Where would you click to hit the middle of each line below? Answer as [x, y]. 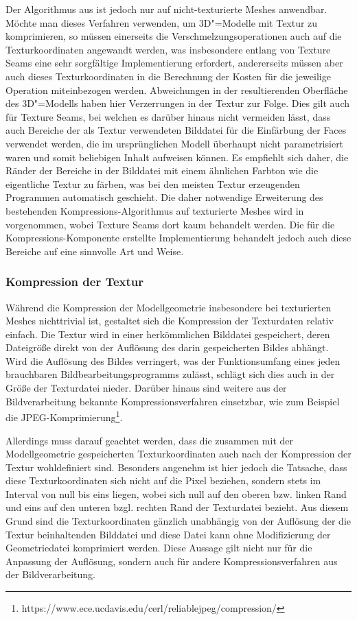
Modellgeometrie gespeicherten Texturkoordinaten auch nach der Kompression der [178, 454]
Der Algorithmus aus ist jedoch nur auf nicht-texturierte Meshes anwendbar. [166, 9]
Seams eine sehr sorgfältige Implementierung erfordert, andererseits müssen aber [174, 63]
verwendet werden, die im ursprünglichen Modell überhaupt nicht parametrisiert [175, 143]
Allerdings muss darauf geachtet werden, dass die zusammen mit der [150, 440]
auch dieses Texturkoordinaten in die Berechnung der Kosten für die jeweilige [168, 76]
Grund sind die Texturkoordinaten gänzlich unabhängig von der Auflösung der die [178, 521]
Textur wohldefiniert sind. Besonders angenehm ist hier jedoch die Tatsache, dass [176, 467]
